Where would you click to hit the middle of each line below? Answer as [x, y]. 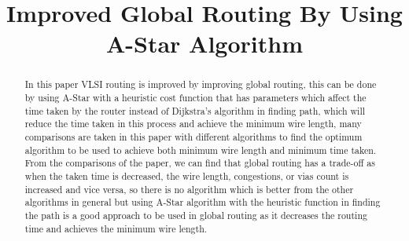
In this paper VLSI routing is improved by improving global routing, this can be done [201, 84]
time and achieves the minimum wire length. [116, 228]
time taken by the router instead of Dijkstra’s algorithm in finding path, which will [195, 110]
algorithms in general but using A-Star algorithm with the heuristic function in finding [203, 202]
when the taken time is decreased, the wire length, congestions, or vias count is [187, 175]
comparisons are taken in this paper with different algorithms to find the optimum [193, 136]
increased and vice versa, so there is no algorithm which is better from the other [189, 189]
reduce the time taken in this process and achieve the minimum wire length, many [193, 124]
